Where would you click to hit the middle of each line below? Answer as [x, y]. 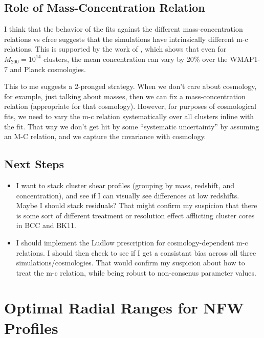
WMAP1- [245, 59]
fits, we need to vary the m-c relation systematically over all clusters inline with [129, 116]
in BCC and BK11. [46, 225]
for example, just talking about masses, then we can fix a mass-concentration [125, 96]
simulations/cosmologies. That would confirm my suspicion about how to [130, 263]
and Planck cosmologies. [48, 69]
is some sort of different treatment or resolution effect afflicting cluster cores [135, 215]
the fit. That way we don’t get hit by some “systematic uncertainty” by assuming [132, 126]
